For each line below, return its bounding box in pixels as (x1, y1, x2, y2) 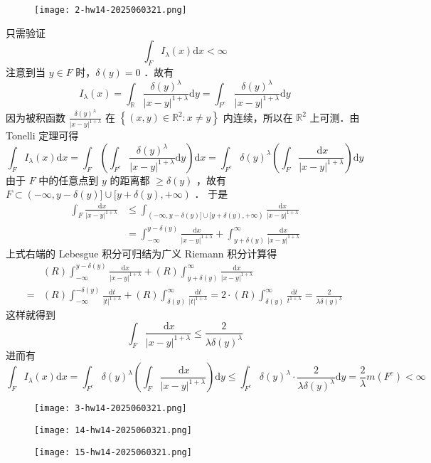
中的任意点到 (38, 172, 99, 187)
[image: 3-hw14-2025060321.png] (34, 403, 187, 414)
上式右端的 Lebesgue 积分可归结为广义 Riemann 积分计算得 (6, 245, 277, 260)
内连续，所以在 (223, 110, 293, 124)
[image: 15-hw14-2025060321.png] (34, 447, 192, 457)
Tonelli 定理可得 (6, 128, 79, 143)
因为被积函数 (6, 110, 65, 124)
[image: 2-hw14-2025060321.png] (34, 5, 187, 15)
